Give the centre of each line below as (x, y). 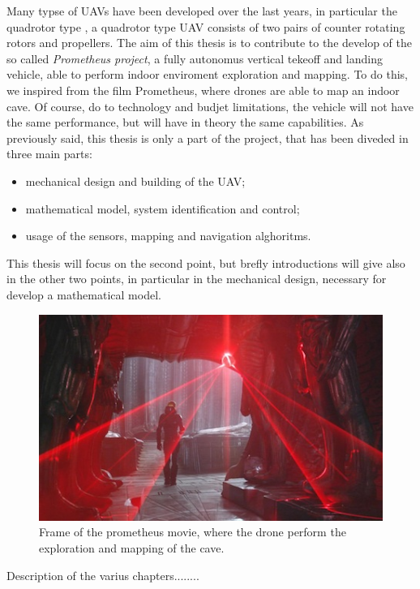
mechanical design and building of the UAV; (135, 181)
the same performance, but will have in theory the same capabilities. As (185, 122)
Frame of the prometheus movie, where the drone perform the (193, 532)
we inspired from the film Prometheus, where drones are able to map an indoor (203, 90)
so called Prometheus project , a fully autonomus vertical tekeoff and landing (195, 58)
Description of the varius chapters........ (103, 575)
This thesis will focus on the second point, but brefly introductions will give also (206, 262)
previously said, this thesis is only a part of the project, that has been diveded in (208, 138)
